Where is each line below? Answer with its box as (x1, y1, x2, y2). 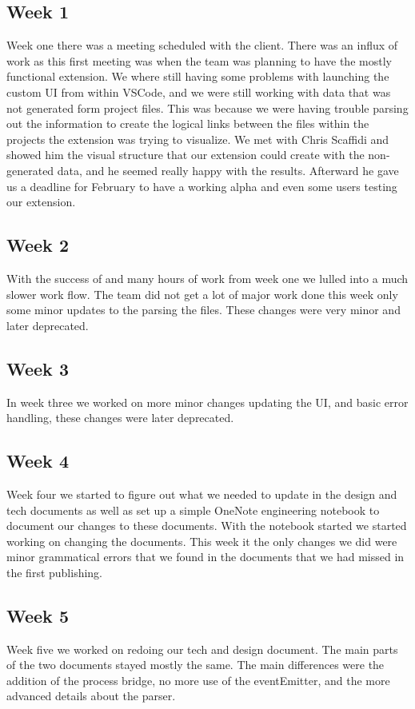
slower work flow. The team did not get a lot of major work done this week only (6, 285, 398, 302)
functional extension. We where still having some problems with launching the (6, 68, 389, 85)
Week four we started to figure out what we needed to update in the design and (6, 485, 397, 502)
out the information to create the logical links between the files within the (6, 115, 369, 132)
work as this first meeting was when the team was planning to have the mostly (6, 52, 392, 69)
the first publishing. (6, 564, 103, 580)
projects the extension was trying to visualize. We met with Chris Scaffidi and (6, 130, 389, 147)
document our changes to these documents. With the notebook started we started (6, 517, 407, 534)
